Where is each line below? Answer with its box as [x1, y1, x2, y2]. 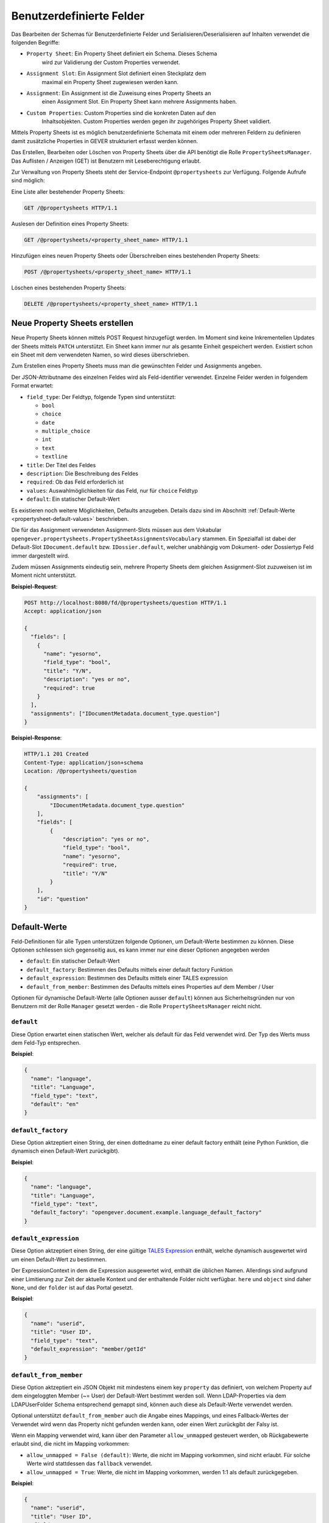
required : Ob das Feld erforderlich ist [26, 478, 124, 486]
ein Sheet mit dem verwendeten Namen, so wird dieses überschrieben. [11, 351, 190, 358]
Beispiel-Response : [11, 734, 62, 741]
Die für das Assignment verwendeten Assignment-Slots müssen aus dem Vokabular [11, 526, 222, 534]
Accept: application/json [24, 608, 102, 615]
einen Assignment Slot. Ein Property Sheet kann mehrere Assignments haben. [41, 98, 238, 105]
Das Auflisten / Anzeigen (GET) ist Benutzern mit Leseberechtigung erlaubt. [11, 157, 201, 164]
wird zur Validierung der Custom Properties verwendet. [41, 58, 180, 66]
